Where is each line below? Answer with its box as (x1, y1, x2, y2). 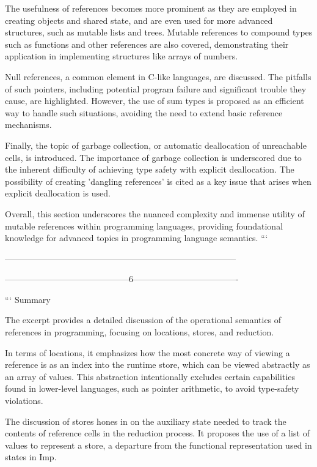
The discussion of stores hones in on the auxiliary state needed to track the (5, 414, 286, 427)
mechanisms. (5, 118, 52, 131)
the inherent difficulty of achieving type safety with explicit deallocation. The (5, 163, 294, 176)
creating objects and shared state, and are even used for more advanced (5, 13, 273, 26)
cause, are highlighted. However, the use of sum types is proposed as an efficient (5, 94, 304, 107)
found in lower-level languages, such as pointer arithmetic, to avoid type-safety (5, 382, 299, 395)
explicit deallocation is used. (5, 187, 111, 200)
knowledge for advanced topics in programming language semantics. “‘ (5, 231, 268, 244)
